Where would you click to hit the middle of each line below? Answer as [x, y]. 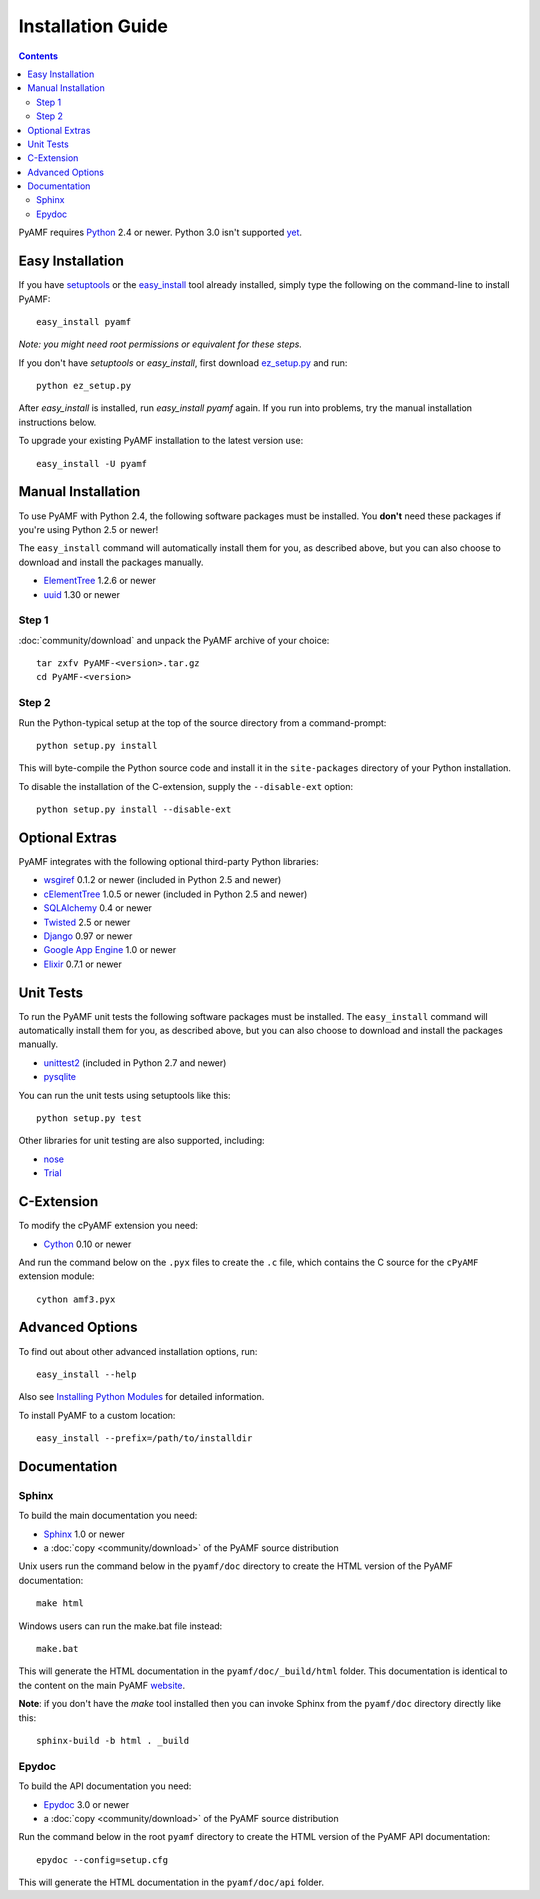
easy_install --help [86, 1374]
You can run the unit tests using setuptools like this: [124, 1095]
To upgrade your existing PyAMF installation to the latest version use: [161, 441]
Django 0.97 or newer [88, 936]
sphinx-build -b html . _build [113, 1740]
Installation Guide [93, 26]
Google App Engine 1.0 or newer [110, 950]
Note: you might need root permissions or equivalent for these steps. [160, 344]
